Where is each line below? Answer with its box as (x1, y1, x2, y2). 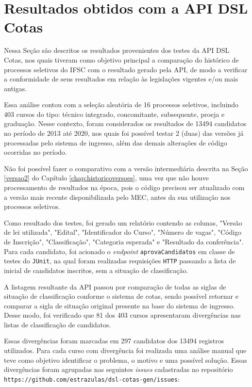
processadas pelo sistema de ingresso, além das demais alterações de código (4, 137, 227, 147)
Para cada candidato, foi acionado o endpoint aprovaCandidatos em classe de (4, 246, 235, 256)
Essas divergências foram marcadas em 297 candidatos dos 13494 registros (4, 336, 224, 346)
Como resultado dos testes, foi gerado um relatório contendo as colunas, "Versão (4, 217, 242, 227)
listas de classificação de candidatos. (4, 319, 111, 329)
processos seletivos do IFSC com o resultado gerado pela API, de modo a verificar (4, 64, 248, 74)
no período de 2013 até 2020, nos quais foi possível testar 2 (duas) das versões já (4, 128, 244, 138)
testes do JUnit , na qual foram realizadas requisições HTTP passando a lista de (4, 256, 236, 266)
